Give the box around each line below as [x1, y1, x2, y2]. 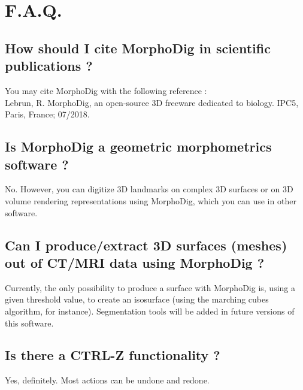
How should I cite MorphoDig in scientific [5, 38, 271, 57]
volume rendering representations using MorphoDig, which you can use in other [5, 194, 296, 207]
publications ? [5, 56, 93, 75]
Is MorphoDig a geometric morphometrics [5, 137, 272, 156]
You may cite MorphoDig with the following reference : [5, 84, 207, 96]
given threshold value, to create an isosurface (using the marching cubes [5, 293, 269, 306]
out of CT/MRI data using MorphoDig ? [5, 253, 265, 271]
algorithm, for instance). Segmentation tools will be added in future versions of [5, 304, 295, 317]
